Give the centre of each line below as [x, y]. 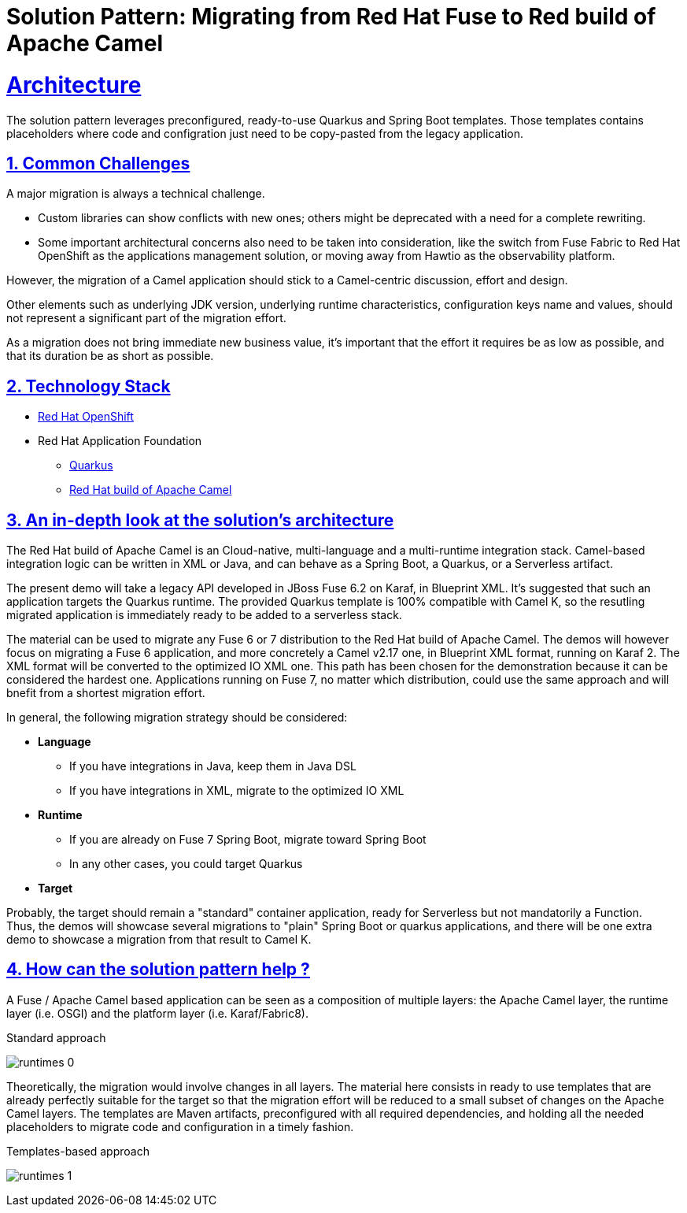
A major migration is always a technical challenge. [136, 194]
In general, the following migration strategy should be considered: [177, 718]
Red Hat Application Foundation [120, 441]
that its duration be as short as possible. [110, 356]
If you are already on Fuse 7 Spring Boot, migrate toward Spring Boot [248, 840]
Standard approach [56, 1037]
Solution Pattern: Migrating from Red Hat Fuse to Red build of [331, 17]
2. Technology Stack [89, 386]
